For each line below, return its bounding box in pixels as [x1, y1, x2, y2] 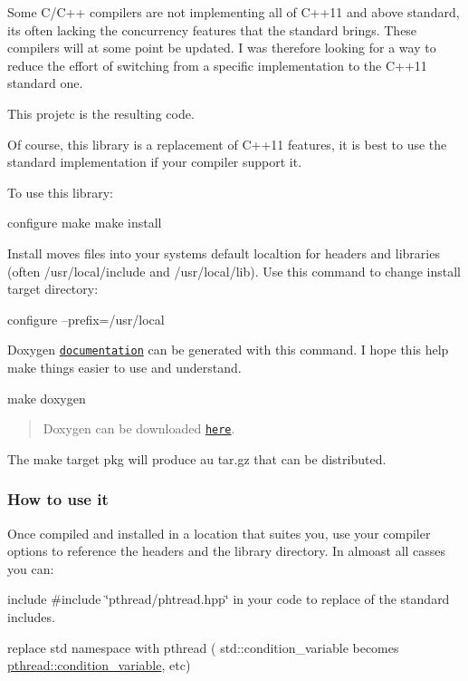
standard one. [7, 73, 83, 92]
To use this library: [7, 182, 113, 201]
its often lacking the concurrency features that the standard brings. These [7, 20, 417, 39]
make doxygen [7, 388, 86, 407]
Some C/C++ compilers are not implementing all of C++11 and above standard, [7, 3, 460, 21]
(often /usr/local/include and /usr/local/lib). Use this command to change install [7, 261, 461, 280]
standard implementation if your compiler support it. [7, 152, 302, 171]
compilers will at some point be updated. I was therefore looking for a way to [7, 38, 436, 57]
